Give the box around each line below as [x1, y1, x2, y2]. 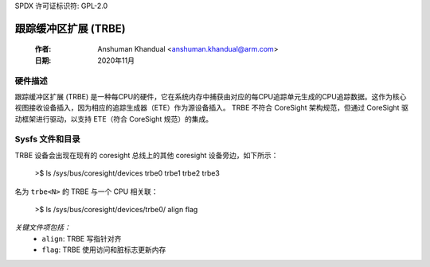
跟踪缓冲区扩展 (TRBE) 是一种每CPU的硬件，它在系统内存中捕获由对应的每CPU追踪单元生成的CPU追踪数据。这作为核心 [14, 91, 407, 101]
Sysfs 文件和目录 [14, 133, 80, 145]
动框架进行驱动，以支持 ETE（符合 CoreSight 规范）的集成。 [14, 114, 213, 123]
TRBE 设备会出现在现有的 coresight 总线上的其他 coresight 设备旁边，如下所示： [14, 150, 279, 160]
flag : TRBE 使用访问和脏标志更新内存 [41, 245, 166, 254]
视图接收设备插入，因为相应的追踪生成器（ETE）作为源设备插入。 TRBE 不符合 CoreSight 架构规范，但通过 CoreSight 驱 [14, 103, 409, 113]
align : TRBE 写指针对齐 [41, 234, 122, 243]
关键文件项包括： [14, 222, 71, 232]
